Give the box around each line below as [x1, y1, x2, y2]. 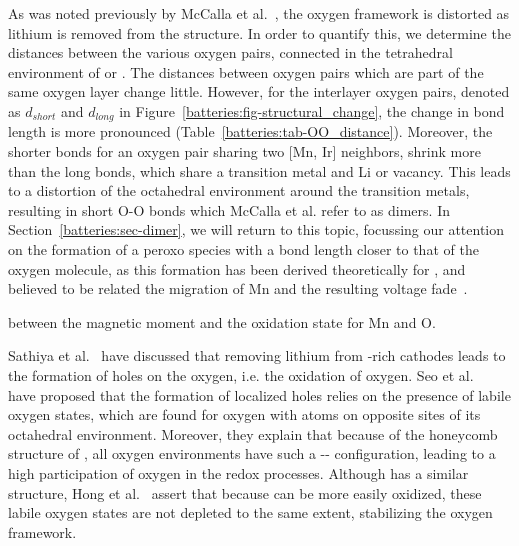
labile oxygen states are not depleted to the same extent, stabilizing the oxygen [8, 502, 493, 523]
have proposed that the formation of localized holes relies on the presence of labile [8, 384, 511, 405]
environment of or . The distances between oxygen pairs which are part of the [8, 61, 484, 82]
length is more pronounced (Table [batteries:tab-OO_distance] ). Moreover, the [8, 121, 493, 142]
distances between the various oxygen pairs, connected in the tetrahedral [8, 42, 453, 63]
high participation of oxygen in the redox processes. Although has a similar [8, 462, 469, 483]
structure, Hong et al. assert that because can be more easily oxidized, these [8, 482, 482, 503]
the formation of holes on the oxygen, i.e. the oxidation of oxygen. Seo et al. [8, 364, 474, 385]
